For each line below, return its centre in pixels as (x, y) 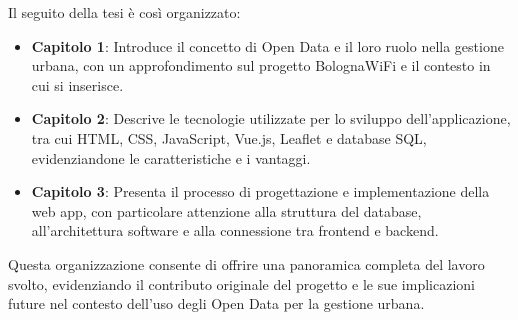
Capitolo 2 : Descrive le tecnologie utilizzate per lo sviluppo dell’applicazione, (271, 118)
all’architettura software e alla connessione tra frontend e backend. (235, 230)
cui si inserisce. (77, 84)
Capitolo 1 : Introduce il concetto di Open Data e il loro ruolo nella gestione (267, 45)
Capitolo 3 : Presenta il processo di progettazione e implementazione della (260, 191)
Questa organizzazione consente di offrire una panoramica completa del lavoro (246, 263)
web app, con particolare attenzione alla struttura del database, (226, 210)
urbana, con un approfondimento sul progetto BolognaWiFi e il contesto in (261, 65)
